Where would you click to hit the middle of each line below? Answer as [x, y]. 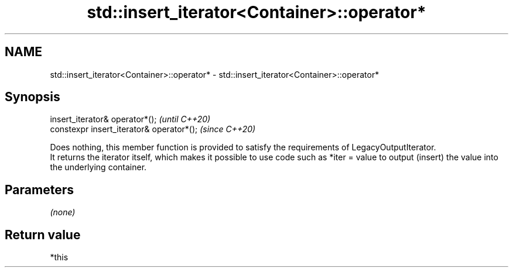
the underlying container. [98, 167]
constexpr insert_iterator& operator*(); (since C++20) [153, 129]
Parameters [39, 190]
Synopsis [33, 97]
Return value [43, 235]
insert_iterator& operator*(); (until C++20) [130, 119]
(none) [63, 212]
